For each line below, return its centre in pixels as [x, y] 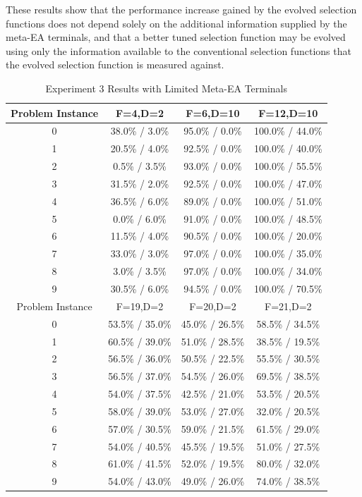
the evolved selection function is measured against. [115, 65]
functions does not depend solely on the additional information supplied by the [176, 23]
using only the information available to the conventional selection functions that [179, 50]
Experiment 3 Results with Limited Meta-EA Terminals [167, 88]
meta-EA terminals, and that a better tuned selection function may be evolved [176, 37]
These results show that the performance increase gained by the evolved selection [181, 9]
